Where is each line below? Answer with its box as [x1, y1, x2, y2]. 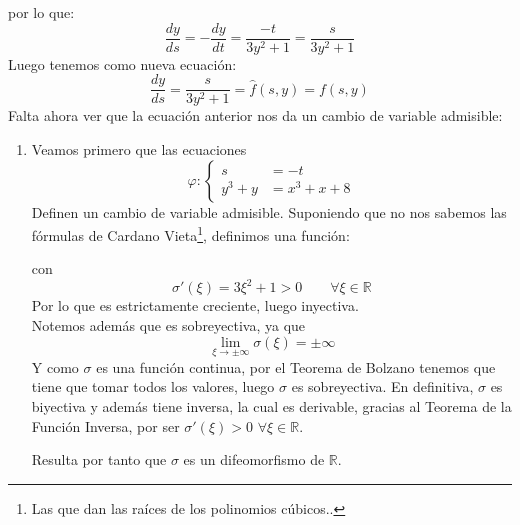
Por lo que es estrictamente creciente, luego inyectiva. [31, 295, 359, 316]
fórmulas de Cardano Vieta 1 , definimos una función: [31, 222, 350, 245]
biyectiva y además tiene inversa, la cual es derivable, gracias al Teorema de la [31, 396, 512, 417]
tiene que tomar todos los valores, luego [31, 376, 275, 397]
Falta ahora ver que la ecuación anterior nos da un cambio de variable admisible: [8, 105, 503, 126]
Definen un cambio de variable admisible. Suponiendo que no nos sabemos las [31, 201, 507, 222]
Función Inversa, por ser [31, 415, 180, 436]
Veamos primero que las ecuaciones [31, 138, 247, 159]
